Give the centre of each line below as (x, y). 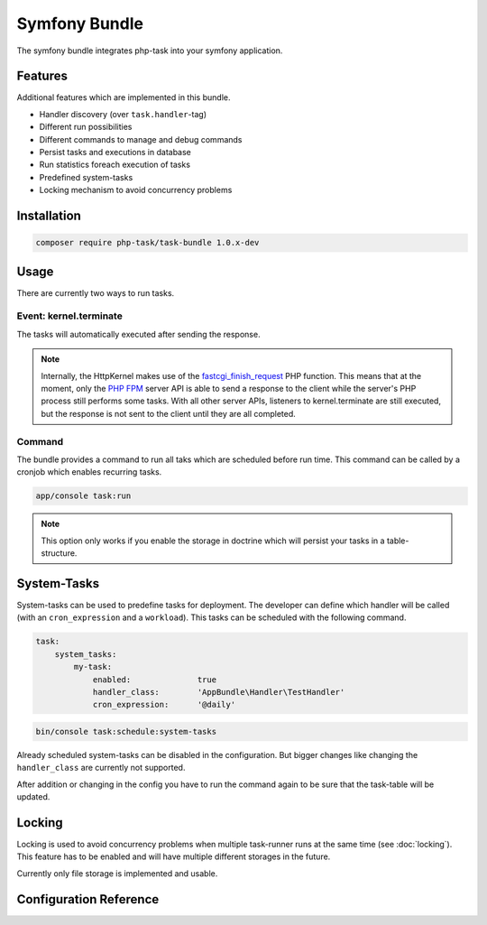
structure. (59, 553)
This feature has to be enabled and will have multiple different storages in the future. (174, 856)
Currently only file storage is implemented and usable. (117, 873)
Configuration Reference (88, 899)
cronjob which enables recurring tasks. (89, 472)
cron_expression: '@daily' (164, 705)
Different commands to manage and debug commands (141, 139)
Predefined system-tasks (86, 177)
